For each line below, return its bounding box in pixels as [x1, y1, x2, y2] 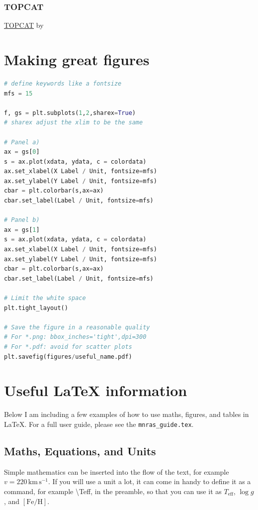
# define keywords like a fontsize [4, 80, 122, 87]
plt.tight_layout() [4, 304, 68, 311]
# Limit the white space [4, 295, 86, 302]
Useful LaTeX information [4, 380, 187, 401]
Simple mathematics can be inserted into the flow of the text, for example [4, 466, 229, 477]
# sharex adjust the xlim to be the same [4, 119, 143, 126]
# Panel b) [4, 216, 40, 224]
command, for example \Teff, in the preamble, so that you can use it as [4, 486, 222, 496]
